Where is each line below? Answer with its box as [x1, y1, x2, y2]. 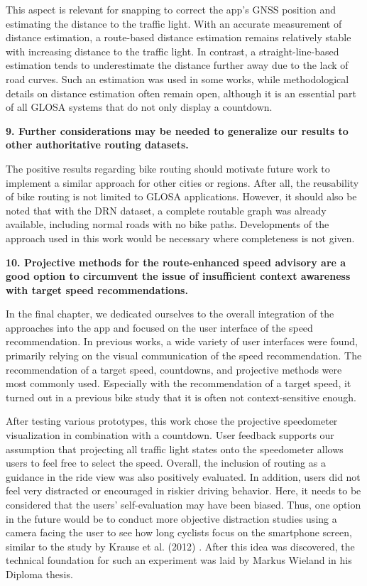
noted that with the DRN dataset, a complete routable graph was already [6, 202, 327, 217]
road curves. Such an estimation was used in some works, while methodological [6, 71, 349, 86]
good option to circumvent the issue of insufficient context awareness [6, 268, 351, 283]
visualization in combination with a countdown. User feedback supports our [6, 428, 334, 443]
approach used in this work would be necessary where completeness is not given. [6, 230, 355, 245]
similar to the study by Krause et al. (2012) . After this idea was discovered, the [6, 538, 355, 553]
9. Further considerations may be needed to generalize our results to [6, 123, 349, 138]
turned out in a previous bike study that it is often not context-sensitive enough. [6, 389, 356, 404]
